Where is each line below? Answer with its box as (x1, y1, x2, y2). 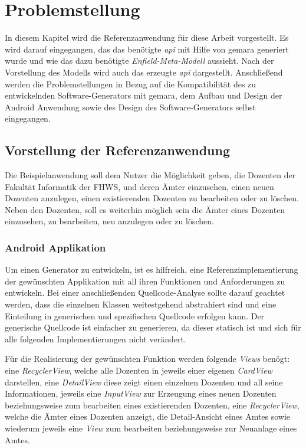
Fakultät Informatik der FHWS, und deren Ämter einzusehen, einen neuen (5, 180, 274, 192)
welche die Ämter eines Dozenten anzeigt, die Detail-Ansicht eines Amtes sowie (5, 410, 291, 423)
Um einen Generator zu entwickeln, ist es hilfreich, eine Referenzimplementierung (5, 263, 298, 276)
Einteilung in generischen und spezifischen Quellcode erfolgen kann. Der (5, 309, 265, 322)
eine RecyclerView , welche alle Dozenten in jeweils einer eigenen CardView (5, 364, 272, 377)
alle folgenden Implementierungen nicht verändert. (5, 332, 186, 345)
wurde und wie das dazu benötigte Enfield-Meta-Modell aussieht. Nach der (5, 54, 274, 67)
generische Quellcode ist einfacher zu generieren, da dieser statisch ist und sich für (5, 321, 301, 333)
